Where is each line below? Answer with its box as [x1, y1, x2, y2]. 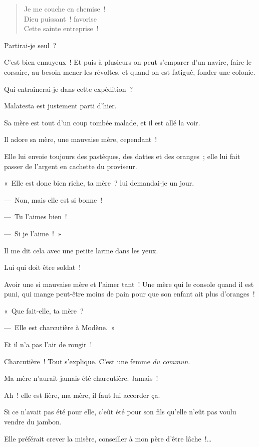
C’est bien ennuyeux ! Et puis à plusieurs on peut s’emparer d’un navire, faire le [4, 57, 251, 67]
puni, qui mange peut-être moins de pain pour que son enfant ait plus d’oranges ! [4, 288, 255, 299]
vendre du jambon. [4, 416, 62, 427]
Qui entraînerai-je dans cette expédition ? [4, 83, 133, 94]
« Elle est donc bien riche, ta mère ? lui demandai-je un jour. [4, 178, 194, 188]
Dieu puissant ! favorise [24, 13, 97, 24]
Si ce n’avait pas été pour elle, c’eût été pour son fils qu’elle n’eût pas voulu [4, 406, 236, 417]
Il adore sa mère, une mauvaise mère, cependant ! [4, 134, 157, 144]
